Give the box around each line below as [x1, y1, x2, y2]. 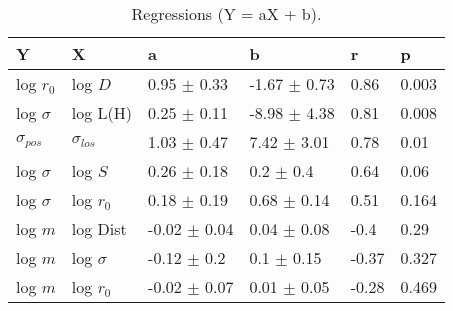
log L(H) [71, 101, 133, 124]
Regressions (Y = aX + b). [131, 2, 322, 25]
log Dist [71, 217, 127, 240]
